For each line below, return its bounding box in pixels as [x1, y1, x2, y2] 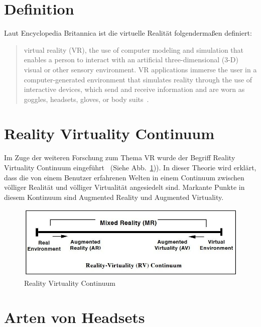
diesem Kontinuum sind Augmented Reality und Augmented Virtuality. [4, 191, 224, 202]
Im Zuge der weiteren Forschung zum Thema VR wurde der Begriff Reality [4, 152, 235, 163]
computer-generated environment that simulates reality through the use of [24, 74, 252, 84]
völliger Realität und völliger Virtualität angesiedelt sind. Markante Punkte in [4, 182, 245, 192]
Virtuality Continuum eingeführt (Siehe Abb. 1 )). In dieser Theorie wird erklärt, [4, 162, 256, 172]
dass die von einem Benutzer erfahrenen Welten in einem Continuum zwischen [4, 172, 244, 182]
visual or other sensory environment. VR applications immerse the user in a [24, 64, 257, 74]
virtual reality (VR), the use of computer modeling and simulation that [24, 44, 244, 55]
